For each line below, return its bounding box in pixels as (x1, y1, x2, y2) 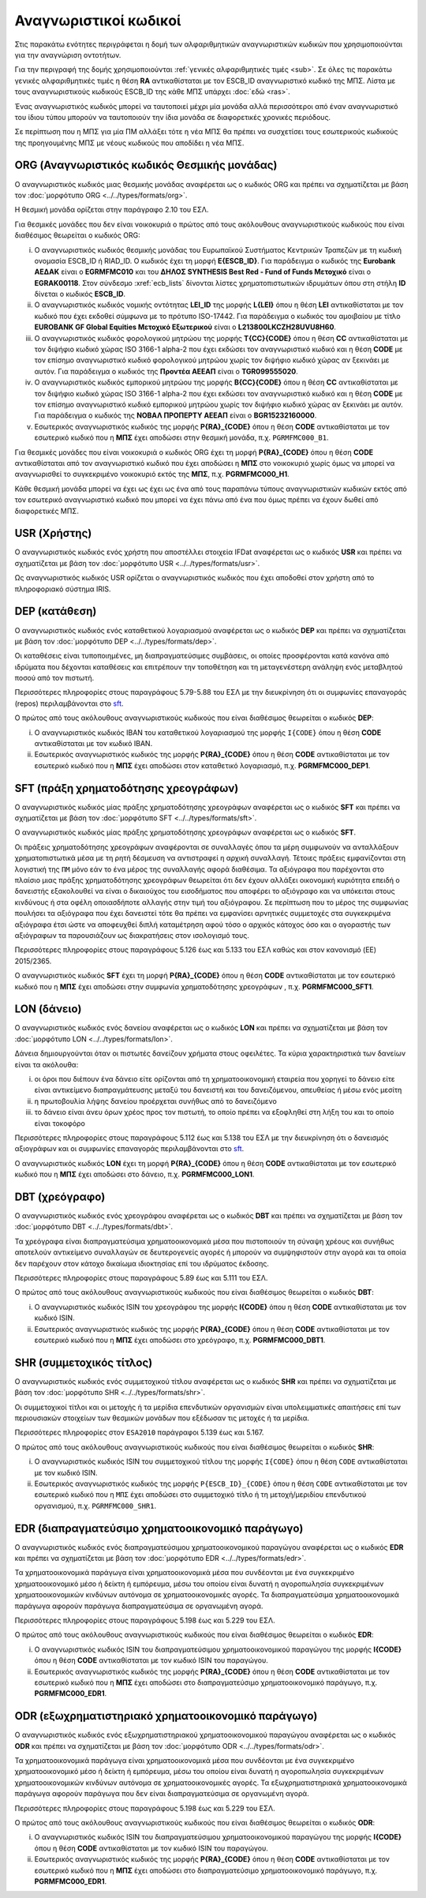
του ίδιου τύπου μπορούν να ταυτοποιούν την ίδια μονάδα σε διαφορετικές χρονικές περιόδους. (14, 112, 331, 122)
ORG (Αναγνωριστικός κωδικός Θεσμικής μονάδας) (14, 159, 278, 172)
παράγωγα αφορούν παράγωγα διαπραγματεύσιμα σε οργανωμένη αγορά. (14, 1601, 263, 1611)
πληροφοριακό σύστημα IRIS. (14, 584, 111, 594)
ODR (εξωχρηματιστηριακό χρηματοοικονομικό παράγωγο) (14, 1709, 318, 1723)
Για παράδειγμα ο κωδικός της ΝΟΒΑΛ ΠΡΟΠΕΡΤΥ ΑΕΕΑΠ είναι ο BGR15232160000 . (34, 411, 317, 420)
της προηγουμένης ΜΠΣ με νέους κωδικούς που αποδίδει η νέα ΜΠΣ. (14, 138, 245, 148)
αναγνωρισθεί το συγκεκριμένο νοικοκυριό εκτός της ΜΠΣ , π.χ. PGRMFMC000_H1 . (14, 470, 290, 479)
